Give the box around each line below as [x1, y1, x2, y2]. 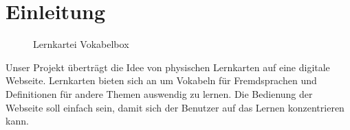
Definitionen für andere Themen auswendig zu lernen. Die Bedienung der [6, 86, 313, 101]
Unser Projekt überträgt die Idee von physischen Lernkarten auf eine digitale [6, 60, 330, 74]
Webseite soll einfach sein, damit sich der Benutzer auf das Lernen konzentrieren [6, 100, 344, 114]
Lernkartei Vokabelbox [33, 37, 129, 51]
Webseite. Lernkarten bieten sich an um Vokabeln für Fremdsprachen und [6, 73, 317, 88]
